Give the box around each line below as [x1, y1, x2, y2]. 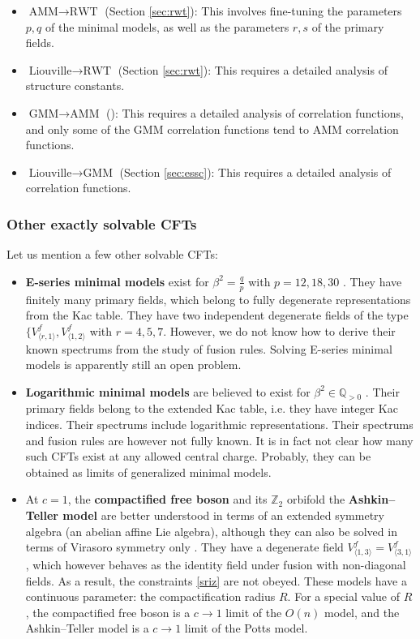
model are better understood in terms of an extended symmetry [62, 507, 384, 524]
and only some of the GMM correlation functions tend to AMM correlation [25, 120, 399, 137]
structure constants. [25, 77, 125, 94]
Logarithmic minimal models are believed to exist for [25, 383, 311, 400]
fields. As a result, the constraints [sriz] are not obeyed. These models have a [25, 572, 407, 589]
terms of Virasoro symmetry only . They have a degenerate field [25, 538, 344, 555]
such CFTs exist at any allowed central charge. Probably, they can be [25, 448, 371, 465]
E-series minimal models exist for [25, 272, 209, 289]
